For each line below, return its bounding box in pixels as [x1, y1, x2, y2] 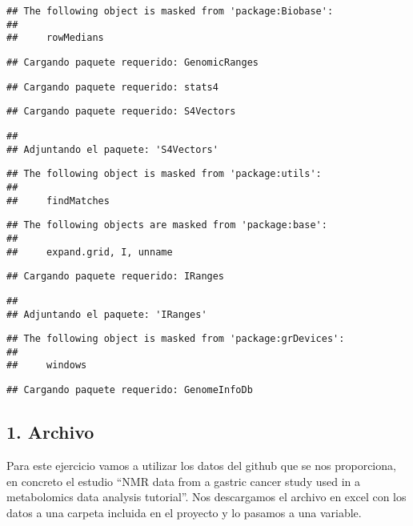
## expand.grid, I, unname [6, 246, 173, 258]
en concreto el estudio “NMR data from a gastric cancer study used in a [6, 472, 361, 489]
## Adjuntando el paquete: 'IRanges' [6, 308, 207, 320]
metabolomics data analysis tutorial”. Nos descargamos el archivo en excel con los [6, 488, 407, 505]
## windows [6, 359, 87, 371]
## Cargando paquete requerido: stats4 [6, 81, 219, 93]
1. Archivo [6, 420, 94, 444]
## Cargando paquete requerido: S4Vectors [6, 106, 236, 118]
